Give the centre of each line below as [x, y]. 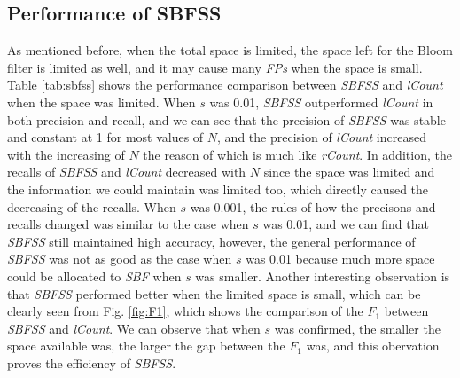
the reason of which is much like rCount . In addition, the [297, 154]
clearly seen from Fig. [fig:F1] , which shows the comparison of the [185, 311]
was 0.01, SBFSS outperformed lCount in [321, 102]
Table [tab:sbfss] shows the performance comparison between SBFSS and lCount [225, 85]
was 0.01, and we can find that [346, 224]
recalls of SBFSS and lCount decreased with [127, 172]
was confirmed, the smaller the [357, 328]
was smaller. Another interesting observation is [323, 276]
